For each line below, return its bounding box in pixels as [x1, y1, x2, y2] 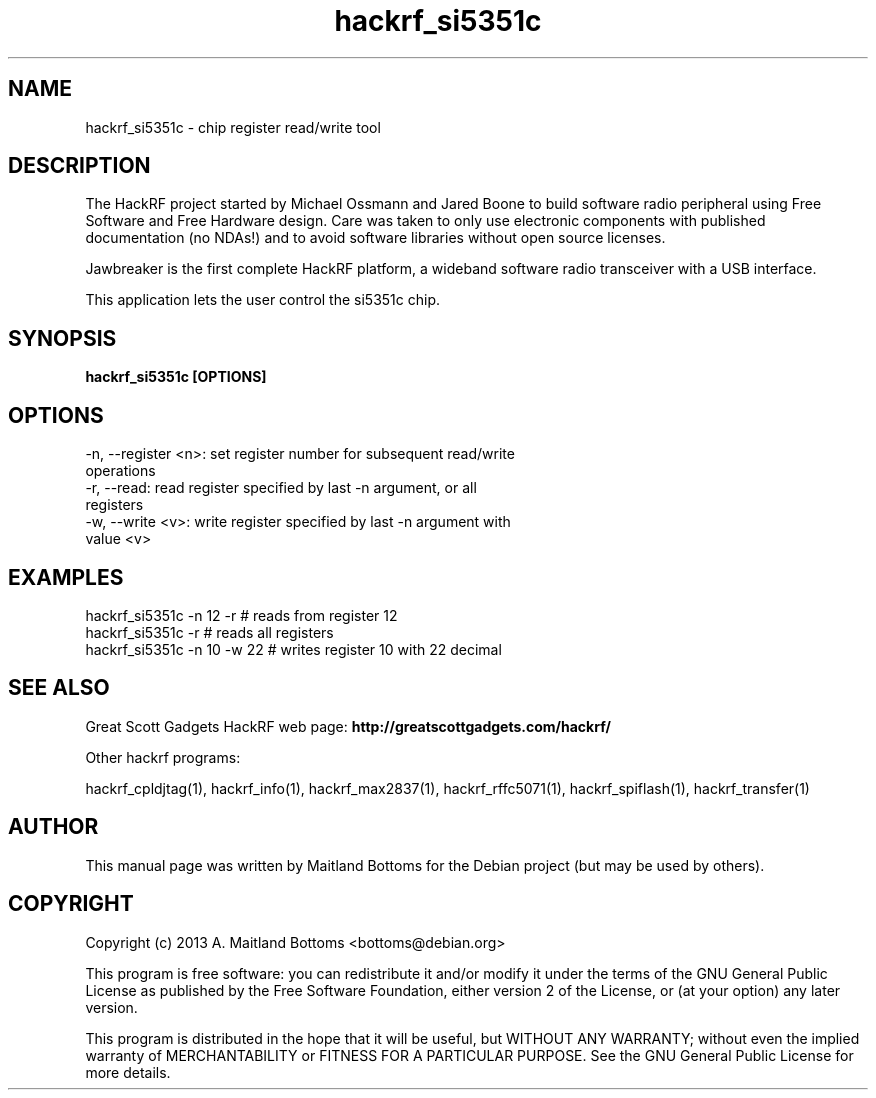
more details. [85, 1063, 171, 1081]
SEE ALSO [8, 675, 110, 701]
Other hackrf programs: [85, 748, 241, 766]
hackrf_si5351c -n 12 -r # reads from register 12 [85, 606, 398, 624]
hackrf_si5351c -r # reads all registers [85, 623, 334, 641]
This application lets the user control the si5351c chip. [85, 291, 441, 309]
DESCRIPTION [8, 153, 151, 179]
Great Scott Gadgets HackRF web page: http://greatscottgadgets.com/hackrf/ [85, 717, 611, 735]
